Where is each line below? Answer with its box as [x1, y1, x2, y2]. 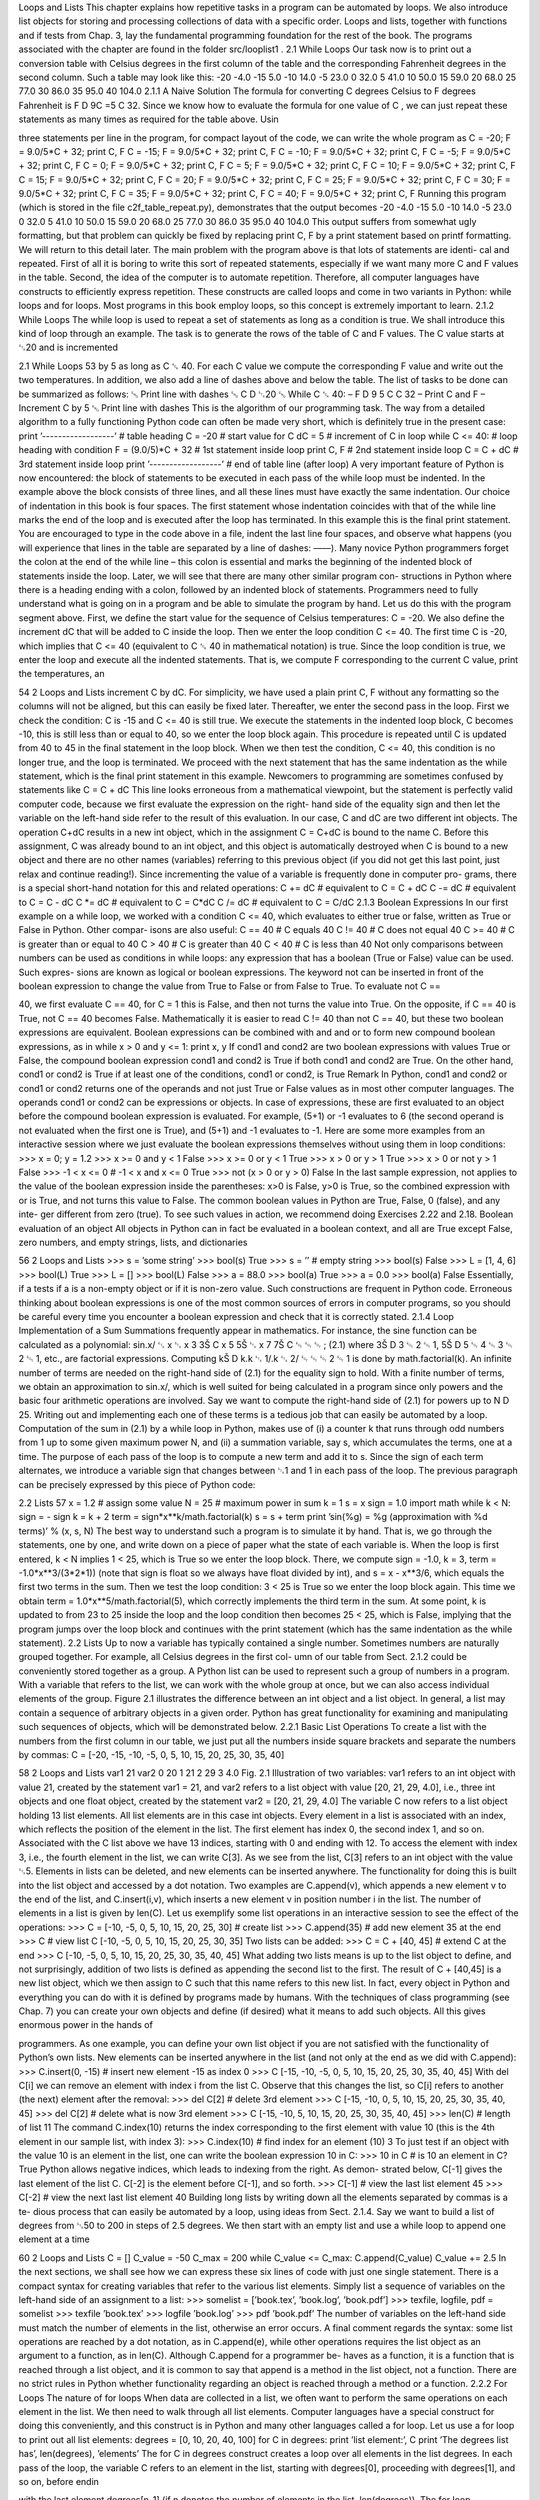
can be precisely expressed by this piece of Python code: [18, 1478, 256, 1490]
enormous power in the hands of [18, 2019, 154, 2031]
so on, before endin [18, 2475, 100, 2487]
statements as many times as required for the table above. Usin [18, 113, 279, 125]
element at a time [18, 2233, 90, 2245]
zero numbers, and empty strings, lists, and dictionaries [18, 1236, 248, 1248]
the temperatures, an [18, 668, 105, 680]
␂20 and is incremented [18, 341, 119, 354]
